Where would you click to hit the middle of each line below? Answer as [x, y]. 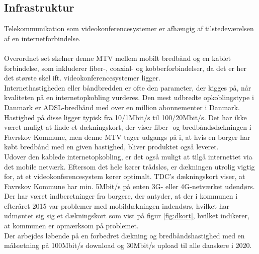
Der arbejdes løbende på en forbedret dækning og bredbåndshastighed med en [124, 235]
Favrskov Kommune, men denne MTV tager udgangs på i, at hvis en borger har [127, 137]
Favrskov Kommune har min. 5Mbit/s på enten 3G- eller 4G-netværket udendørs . [129, 186]
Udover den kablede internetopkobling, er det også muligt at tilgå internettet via [128, 156]
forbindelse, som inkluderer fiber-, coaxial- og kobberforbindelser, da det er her [125, 68]
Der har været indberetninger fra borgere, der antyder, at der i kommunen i [121, 196]
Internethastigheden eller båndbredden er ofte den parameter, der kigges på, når [128, 87]
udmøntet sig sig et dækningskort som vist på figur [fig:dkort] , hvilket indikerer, [127, 216]
